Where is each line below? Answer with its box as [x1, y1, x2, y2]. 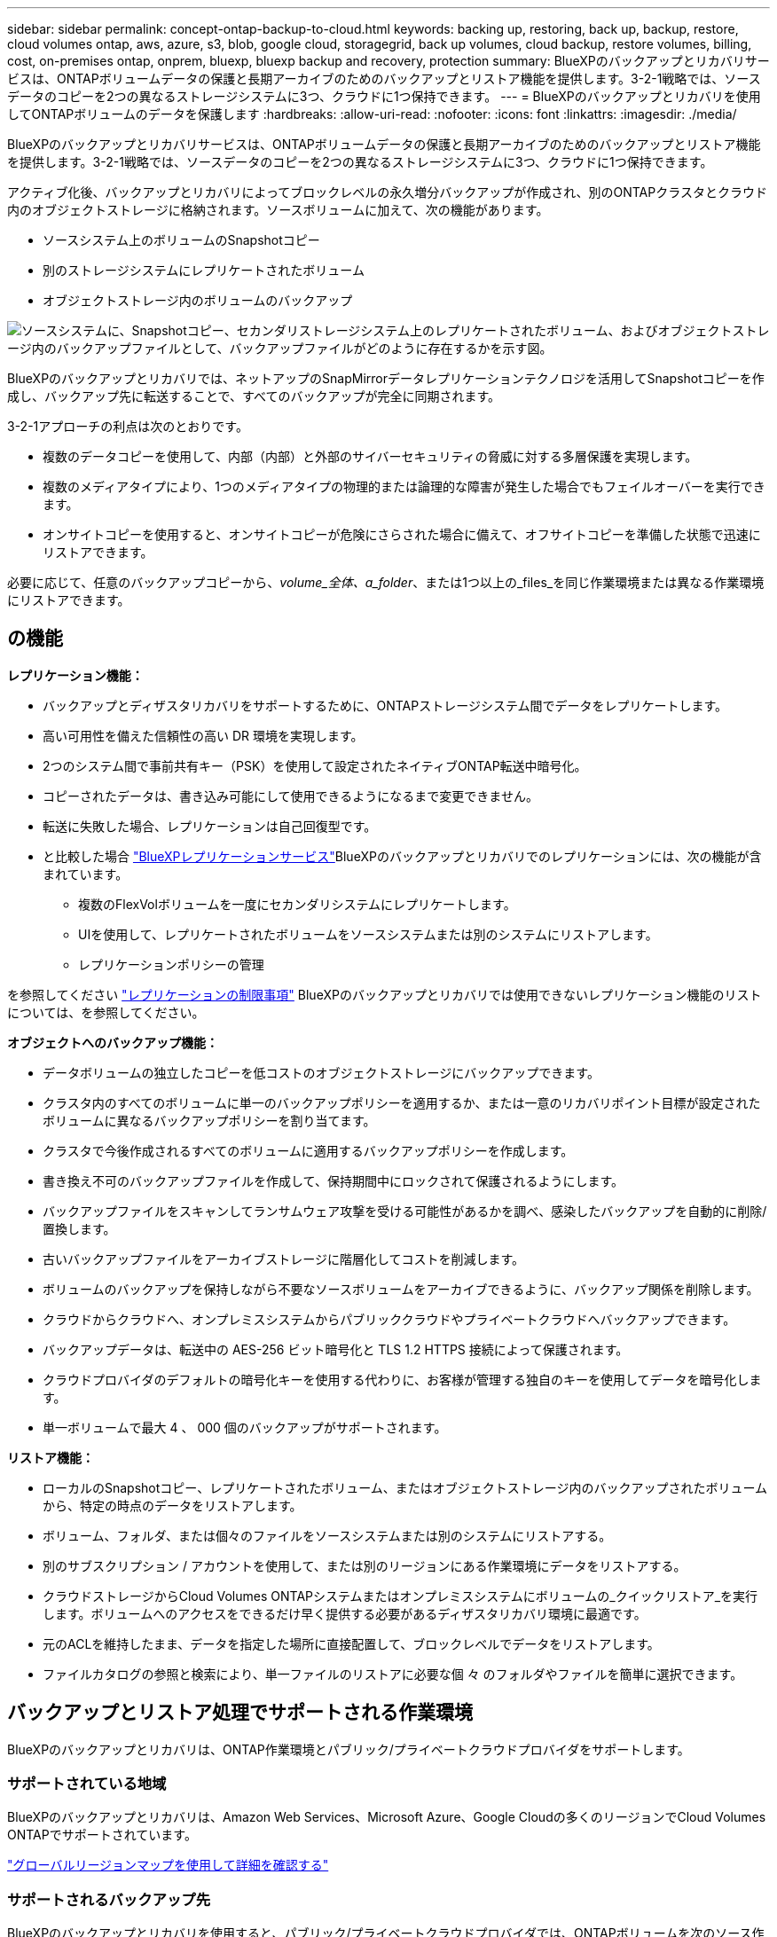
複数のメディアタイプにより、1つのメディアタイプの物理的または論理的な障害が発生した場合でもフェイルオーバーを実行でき [43, 479, 765, 494]
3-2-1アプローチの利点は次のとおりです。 [7, 419, 248, 434]
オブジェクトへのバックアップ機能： [7, 1034, 218, 1050]
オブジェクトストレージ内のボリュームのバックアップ [43, 293, 353, 308]
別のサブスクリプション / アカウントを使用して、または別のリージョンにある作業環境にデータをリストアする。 [43, 1557, 687, 1573]
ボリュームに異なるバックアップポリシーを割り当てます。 [43, 1112, 376, 1128]
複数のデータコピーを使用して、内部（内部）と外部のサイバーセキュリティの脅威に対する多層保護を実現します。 [43, 449, 698, 464]
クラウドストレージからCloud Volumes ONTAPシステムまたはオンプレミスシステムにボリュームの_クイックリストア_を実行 [43, 1588, 758, 1604]
